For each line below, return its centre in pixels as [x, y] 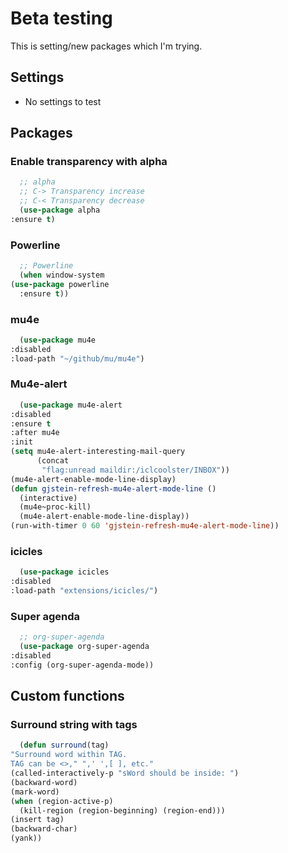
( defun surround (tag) [64, 745]
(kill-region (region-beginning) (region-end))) [122, 810]
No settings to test [63, 101]
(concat [53, 461]
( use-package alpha [60, 210]
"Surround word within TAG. [69, 755]
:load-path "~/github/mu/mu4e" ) [77, 358]
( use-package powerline [60, 284]
